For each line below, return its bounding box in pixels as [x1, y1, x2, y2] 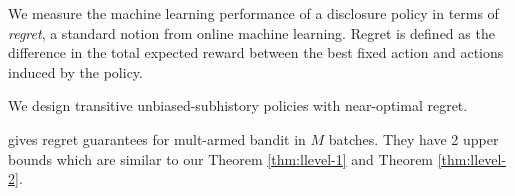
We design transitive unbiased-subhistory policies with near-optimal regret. [8, 95, 468, 116]
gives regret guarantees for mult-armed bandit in [8, 128, 306, 149]
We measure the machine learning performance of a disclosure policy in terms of [8, 3, 499, 23]
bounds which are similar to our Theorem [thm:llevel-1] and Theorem [8, 148, 434, 169]
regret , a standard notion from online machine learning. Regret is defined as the [8, 22, 495, 43]
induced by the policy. [8, 61, 143, 82]
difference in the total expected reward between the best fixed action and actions [8, 42, 504, 63]
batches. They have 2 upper [328, 128, 499, 149]
